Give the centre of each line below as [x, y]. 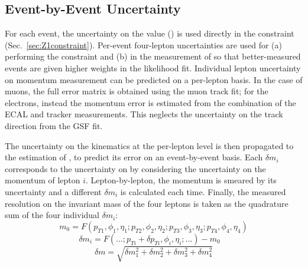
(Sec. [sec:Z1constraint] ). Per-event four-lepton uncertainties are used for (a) [143, 44]
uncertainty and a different [53, 191]
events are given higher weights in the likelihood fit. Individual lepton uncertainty [153, 67]
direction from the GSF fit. [54, 125]
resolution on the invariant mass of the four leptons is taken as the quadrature [147, 203]
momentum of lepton [43, 180]
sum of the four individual [52, 215]
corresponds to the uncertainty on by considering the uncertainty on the [135, 168]
